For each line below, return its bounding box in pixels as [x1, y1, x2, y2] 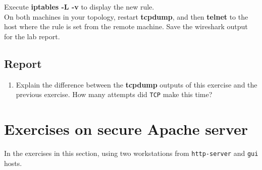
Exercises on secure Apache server [4, 119, 248, 139]
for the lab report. [4, 31, 60, 41]
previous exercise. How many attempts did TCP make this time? [16, 89, 213, 100]
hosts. [4, 157, 22, 168]
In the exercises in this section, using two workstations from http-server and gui [4, 147, 258, 158]
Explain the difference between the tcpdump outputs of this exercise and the [16, 79, 257, 90]
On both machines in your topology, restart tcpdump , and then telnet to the [4, 11, 248, 22]
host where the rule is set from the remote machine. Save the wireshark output [4, 21, 248, 32]
